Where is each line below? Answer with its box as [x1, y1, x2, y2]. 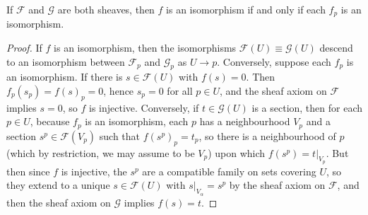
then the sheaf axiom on [6, 194, 111, 209]
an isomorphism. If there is [6, 69, 123, 84]
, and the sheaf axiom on [219, 83, 327, 98]
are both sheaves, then [57, 2, 155, 16]
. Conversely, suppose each [217, 54, 331, 69]
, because [30, 114, 70, 129]
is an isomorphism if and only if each [166, 2, 326, 16]
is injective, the [61, 163, 127, 178]
